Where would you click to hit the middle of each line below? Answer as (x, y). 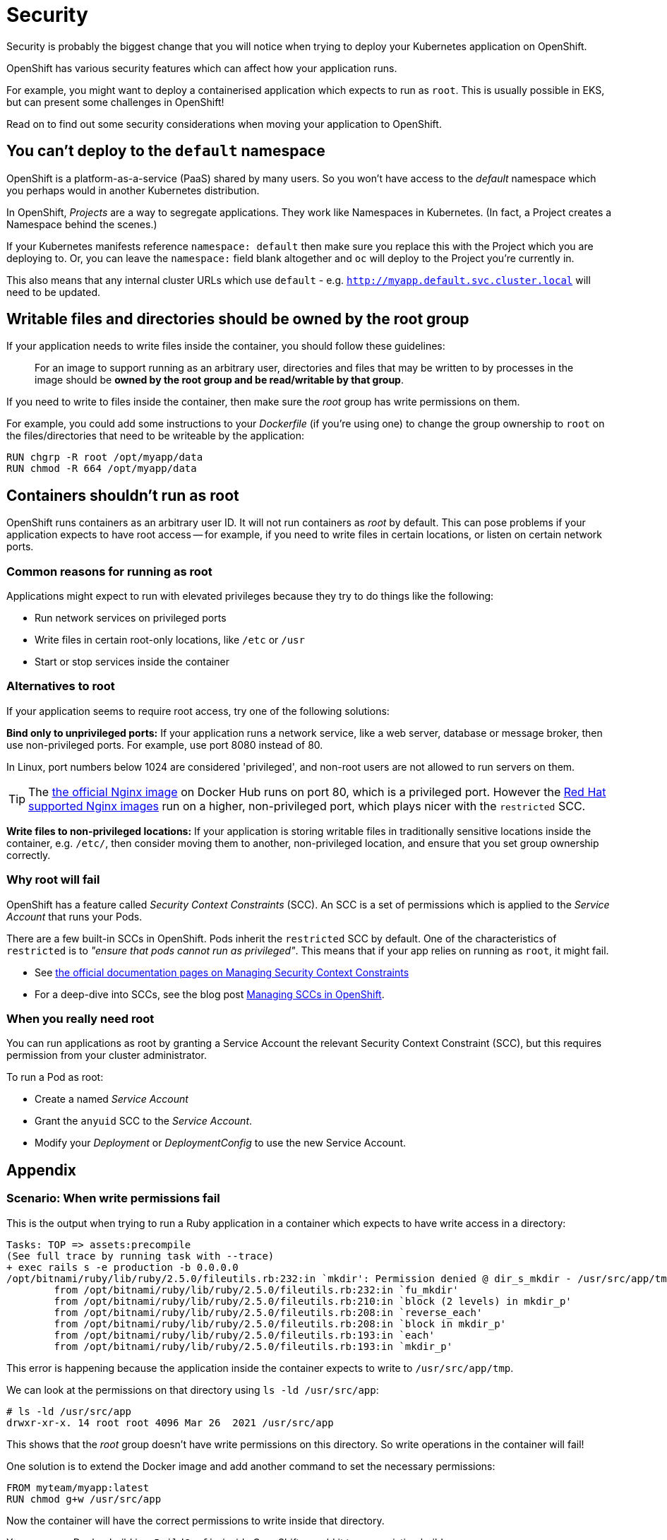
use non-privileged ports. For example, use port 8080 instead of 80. (165, 745)
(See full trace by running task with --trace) (140, 1256)
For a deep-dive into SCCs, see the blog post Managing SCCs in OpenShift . (210, 994)
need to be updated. (54, 292)
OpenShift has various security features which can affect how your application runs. (202, 68)
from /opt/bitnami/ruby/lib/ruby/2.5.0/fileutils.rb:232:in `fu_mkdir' (256, 1290)
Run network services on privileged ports (131, 618)
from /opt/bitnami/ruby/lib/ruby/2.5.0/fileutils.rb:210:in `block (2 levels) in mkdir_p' (313, 1301)
